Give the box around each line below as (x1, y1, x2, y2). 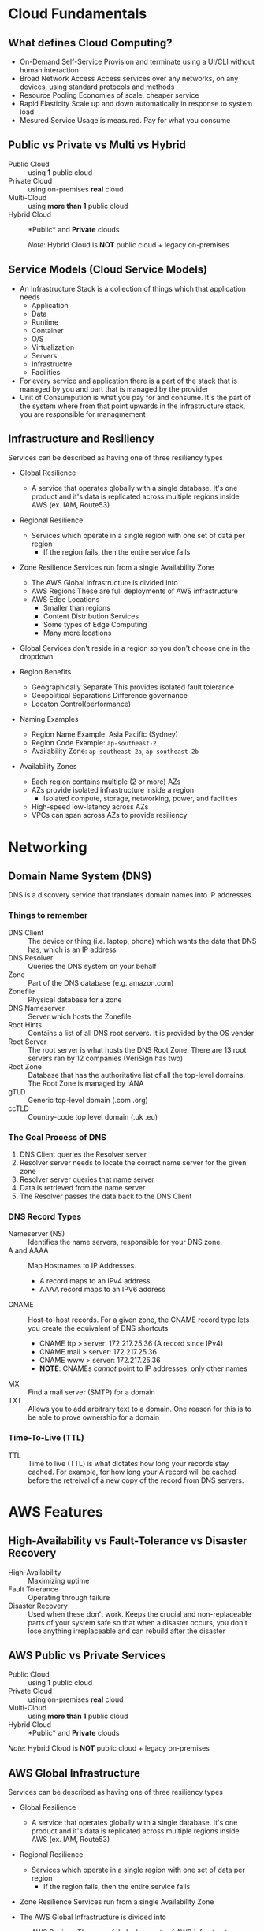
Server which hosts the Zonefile (28, 1012, 132, 1021)
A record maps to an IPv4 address (39, 1276, 151, 1286)
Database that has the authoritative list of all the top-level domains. (28, 1070, 246, 1079)
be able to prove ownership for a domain (28, 1413, 160, 1422)
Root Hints (8, 1019, 43, 1029)
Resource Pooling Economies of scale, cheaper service (19, 91, 199, 99)
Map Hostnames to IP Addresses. (28, 1261, 136, 1271)
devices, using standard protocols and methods (19, 82, 175, 91)
